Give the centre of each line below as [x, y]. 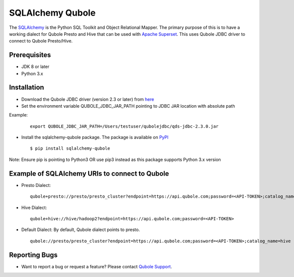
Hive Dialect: [34, 208]
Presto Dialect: [36, 185]
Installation [26, 87]
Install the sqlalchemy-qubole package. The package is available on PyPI [95, 138]
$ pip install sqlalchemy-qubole [70, 149]
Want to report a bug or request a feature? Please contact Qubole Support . [97, 266]
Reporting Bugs [33, 255]
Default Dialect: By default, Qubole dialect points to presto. [81, 230]
